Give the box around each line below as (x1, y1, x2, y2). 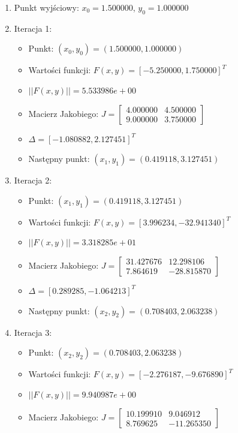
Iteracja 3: (14, 326, 52, 338)
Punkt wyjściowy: (14, 1, 79, 13)
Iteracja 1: (14, 22, 52, 34)
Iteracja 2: (14, 174, 52, 187)
